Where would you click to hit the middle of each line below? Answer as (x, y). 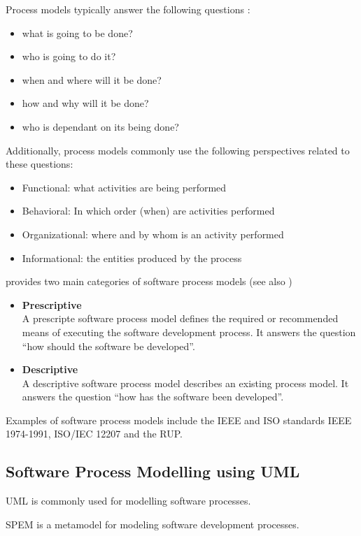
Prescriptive (52, 304)
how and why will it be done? (85, 103)
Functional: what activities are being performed (124, 187)
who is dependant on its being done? (100, 126)
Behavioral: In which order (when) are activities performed (148, 211)
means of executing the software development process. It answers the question (189, 332)
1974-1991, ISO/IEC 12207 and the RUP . (94, 434)
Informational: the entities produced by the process (132, 258)
